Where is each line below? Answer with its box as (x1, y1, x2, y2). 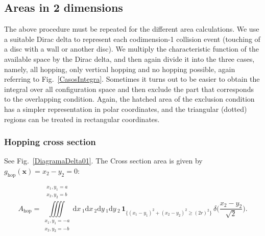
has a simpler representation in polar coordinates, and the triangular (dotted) (4, 103, 247, 114)
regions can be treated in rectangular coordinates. (4, 113, 160, 124)
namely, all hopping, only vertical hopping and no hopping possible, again (4, 63, 235, 74)
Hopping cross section (4, 135, 96, 148)
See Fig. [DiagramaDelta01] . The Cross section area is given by (4, 155, 203, 166)
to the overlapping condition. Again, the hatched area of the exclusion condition (4, 93, 255, 104)
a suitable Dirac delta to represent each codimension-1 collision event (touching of (4, 33, 260, 44)
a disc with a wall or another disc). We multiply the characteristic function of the (4, 43, 259, 54)
